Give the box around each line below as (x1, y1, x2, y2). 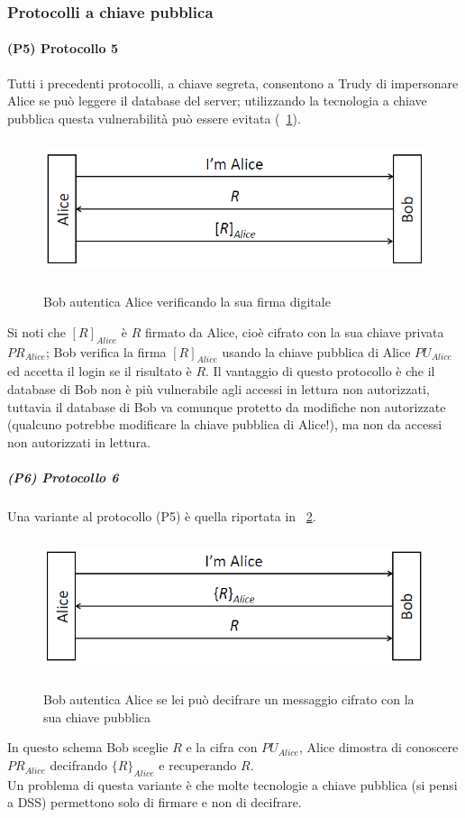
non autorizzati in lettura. (7, 432, 150, 451)
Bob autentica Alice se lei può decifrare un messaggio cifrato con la (43, 690, 415, 709)
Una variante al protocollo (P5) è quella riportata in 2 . (7, 506, 316, 525)
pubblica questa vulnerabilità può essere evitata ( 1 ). (7, 108, 301, 127)
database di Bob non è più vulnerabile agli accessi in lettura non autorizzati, (7, 379, 430, 398)
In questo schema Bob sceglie (7, 738, 169, 757)
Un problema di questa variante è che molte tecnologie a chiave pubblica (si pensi (7, 775, 458, 794)
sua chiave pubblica (43, 707, 151, 726)
